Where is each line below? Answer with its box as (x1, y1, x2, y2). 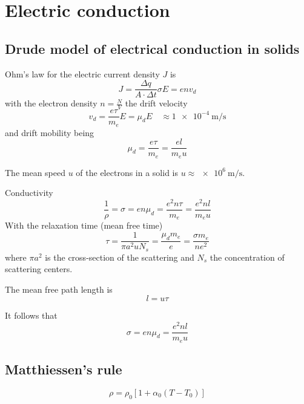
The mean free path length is (5, 282, 113, 295)
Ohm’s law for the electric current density (5, 67, 160, 80)
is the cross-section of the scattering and (45, 250, 194, 263)
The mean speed (5, 166, 66, 178)
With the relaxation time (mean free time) (5, 219, 163, 232)
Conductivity (5, 186, 53, 199)
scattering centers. (5, 262, 73, 275)
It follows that (5, 309, 58, 322)
